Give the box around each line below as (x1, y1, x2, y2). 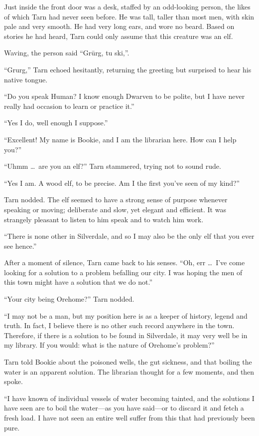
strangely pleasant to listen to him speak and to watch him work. (4, 214, 204, 224)
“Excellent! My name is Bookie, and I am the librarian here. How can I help (4, 134, 237, 144)
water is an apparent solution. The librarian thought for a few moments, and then (4, 366, 255, 377)
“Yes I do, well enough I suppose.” (4, 117, 108, 128)
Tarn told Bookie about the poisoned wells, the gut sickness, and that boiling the (4, 357, 252, 367)
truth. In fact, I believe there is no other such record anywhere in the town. (4, 320, 235, 331)
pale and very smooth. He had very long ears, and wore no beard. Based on (4, 21, 235, 31)
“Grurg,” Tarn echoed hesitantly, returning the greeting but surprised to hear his (4, 64, 252, 74)
